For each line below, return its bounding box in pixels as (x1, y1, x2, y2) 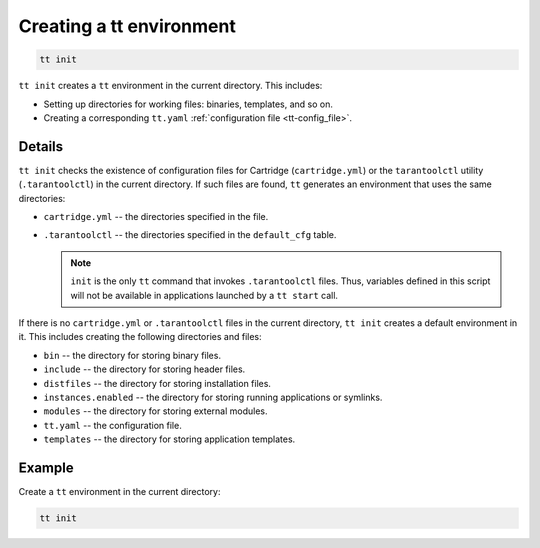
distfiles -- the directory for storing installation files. (43, 377, 272, 389)
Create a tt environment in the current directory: (18, 485, 221, 497)
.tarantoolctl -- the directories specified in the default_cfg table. (43, 229, 337, 241)
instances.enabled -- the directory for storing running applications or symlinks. (43, 391, 383, 403)
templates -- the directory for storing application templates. (43, 433, 296, 445)
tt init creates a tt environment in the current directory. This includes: (18, 80, 323, 92)
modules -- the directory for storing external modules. (43, 405, 269, 417)
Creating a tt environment (18, 15, 237, 37)
